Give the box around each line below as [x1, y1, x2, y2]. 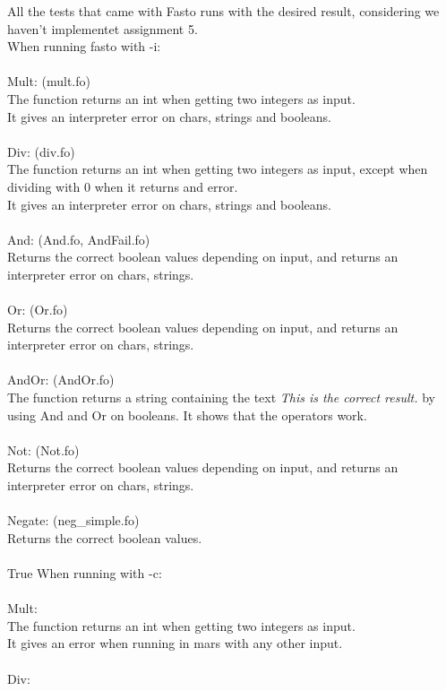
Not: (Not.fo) [7, 440, 80, 459]
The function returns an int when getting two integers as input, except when [7, 160, 428, 178]
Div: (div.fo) [7, 142, 75, 160]
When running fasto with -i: [7, 37, 161, 56]
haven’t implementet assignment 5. [7, 19, 198, 38]
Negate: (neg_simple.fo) [7, 511, 140, 530]
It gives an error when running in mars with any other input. [7, 634, 343, 652]
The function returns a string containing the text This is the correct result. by [7, 388, 435, 407]
